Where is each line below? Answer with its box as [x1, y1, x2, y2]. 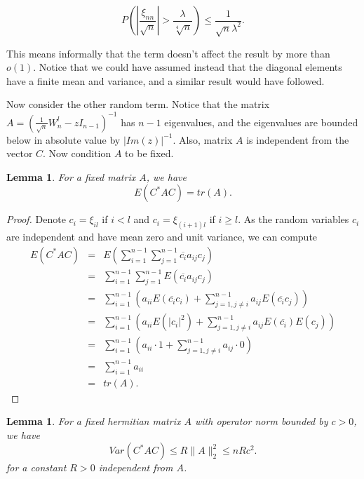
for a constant [6, 460, 67, 475]
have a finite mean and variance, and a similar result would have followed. [6, 73, 325, 88]
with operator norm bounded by [194, 414, 328, 429]
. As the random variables [238, 212, 349, 227]
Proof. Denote [6, 212, 66, 227]
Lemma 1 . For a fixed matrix [6, 169, 136, 184]
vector [6, 146, 33, 161]
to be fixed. [125, 146, 174, 161]
